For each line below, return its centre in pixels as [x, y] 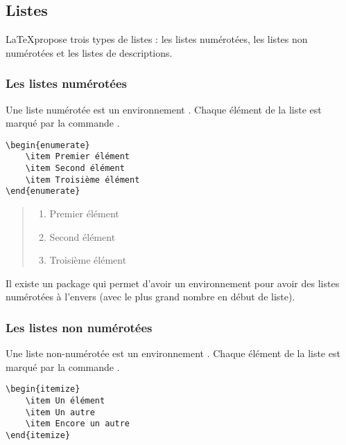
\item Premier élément [77, 157]
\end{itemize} [38, 436]
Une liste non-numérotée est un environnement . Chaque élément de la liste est [173, 353]
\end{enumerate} [43, 191]
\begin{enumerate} [48, 145]
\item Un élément [65, 401]
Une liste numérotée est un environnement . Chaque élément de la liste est [164, 109]
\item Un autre [60, 412]
